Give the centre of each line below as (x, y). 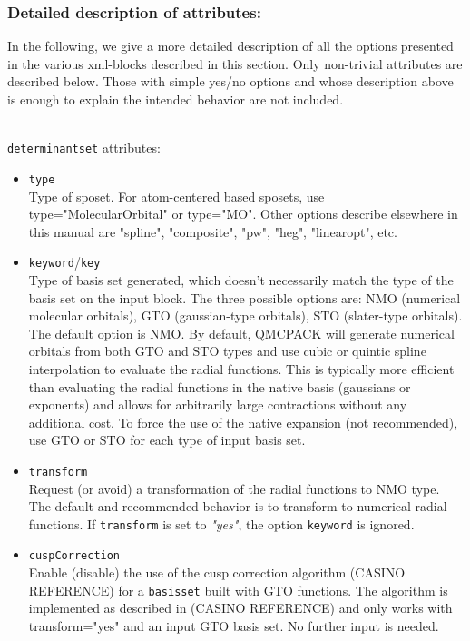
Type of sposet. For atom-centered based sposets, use (176, 196)
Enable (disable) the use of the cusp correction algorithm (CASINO (217, 572)
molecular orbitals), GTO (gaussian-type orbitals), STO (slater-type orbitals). (245, 316)
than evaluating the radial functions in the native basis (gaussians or (220, 386)
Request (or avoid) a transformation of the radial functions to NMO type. (234, 488)
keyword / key (64, 262)
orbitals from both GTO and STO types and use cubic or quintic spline (227, 351)
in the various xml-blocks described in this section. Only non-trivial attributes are (235, 63)
